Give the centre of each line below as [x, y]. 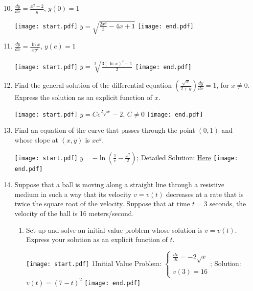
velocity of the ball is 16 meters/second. [74, 213]
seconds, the [228, 204]
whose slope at [36, 139]
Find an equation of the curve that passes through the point [105, 130]
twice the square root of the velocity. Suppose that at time [102, 204]
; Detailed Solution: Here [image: [187, 157]
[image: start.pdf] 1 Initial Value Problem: [94, 263]
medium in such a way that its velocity [73, 194]
